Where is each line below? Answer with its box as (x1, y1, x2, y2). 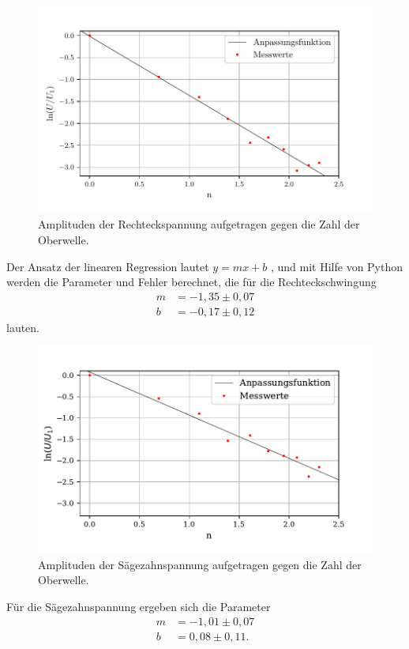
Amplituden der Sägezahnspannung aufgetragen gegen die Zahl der (38, 556, 362, 572)
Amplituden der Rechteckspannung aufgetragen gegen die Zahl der (38, 216, 360, 232)
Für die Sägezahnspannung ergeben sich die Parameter (6, 598, 271, 615)
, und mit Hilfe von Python (270, 258, 403, 274)
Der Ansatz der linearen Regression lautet (6, 258, 209, 274)
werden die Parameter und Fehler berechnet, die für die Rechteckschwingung (6, 274, 377, 290)
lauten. (6, 319, 40, 335)
